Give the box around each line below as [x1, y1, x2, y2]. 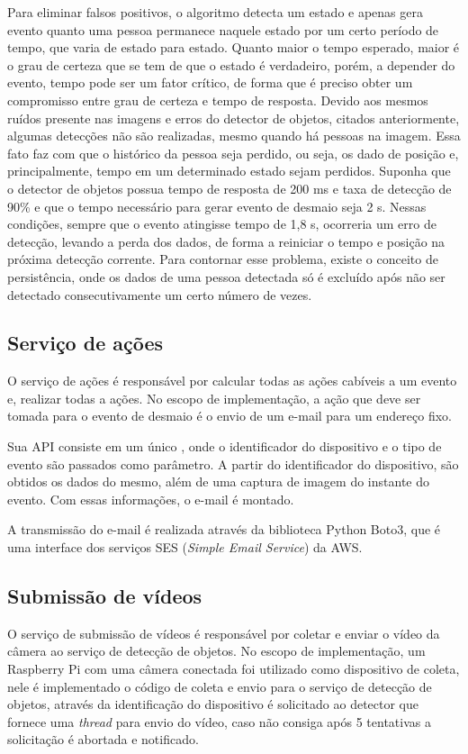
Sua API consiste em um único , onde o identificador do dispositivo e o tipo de [7, 437, 442, 456]
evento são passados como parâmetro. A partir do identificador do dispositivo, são [7, 454, 459, 473]
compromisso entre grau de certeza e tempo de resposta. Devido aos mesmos [7, 90, 428, 109]
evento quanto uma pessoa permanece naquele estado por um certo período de [7, 20, 439, 39]
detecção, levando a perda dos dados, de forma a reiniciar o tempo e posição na [7, 232, 445, 250]
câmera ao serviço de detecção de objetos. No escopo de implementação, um [7, 641, 426, 660]
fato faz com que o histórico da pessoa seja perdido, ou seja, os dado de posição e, [7, 143, 459, 162]
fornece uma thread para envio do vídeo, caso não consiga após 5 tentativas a [7, 712, 431, 731]
